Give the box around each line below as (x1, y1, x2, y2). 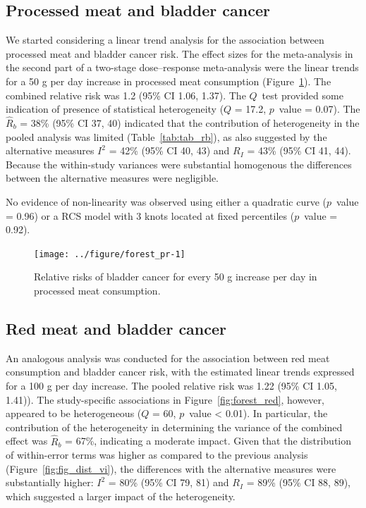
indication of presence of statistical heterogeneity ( (6, 101, 224, 116)
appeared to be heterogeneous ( (6, 406, 142, 421)
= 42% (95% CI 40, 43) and (109, 143, 230, 158)
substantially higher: (6, 475, 94, 490)
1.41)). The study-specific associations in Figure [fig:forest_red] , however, (6, 392, 324, 407)
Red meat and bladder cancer (6, 317, 227, 339)
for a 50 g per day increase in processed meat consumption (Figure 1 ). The (6, 73, 331, 88)
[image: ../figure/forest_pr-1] (34, 249, 185, 259)
